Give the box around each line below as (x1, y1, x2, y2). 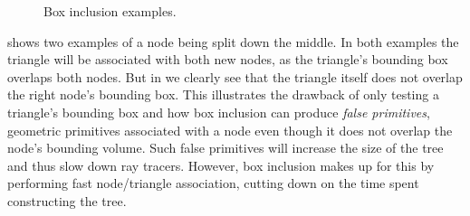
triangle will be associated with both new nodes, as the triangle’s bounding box (7, 50, 448, 69)
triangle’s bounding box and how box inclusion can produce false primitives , (7, 102, 430, 121)
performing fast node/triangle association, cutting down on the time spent (7, 174, 419, 193)
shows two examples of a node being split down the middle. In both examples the (7, 32, 459, 51)
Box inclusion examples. (43, 2, 177, 20)
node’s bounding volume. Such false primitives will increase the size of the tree (7, 138, 444, 157)
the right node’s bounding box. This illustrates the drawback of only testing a (7, 85, 439, 104)
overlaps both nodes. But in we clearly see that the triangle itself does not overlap (7, 67, 463, 86)
